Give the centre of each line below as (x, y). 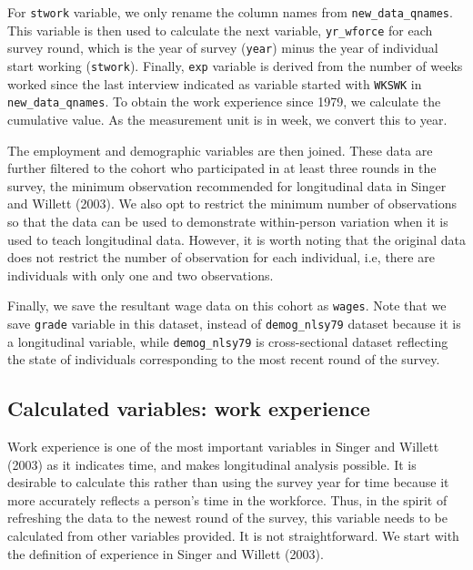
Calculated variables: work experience (189, 408)
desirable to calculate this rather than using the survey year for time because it (228, 482)
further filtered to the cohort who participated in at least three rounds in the (222, 168)
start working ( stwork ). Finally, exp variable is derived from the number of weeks (235, 65)
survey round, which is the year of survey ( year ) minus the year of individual (223, 48)
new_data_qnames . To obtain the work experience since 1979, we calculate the (224, 102)
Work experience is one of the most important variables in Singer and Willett (223, 447)
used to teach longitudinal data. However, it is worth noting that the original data (236, 239)
